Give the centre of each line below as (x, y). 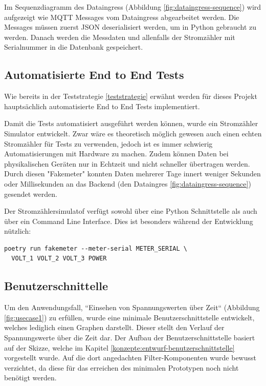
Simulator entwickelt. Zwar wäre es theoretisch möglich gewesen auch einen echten (133, 133)
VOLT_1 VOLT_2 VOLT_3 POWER (59, 259)
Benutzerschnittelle (56, 286)
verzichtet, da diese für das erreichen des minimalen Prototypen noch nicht (121, 367)
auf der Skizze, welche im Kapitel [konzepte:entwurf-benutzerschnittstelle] (119, 347)
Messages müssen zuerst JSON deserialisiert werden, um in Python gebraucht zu (130, 27)
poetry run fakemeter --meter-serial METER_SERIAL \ (96, 248)
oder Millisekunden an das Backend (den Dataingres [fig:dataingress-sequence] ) (128, 183)
